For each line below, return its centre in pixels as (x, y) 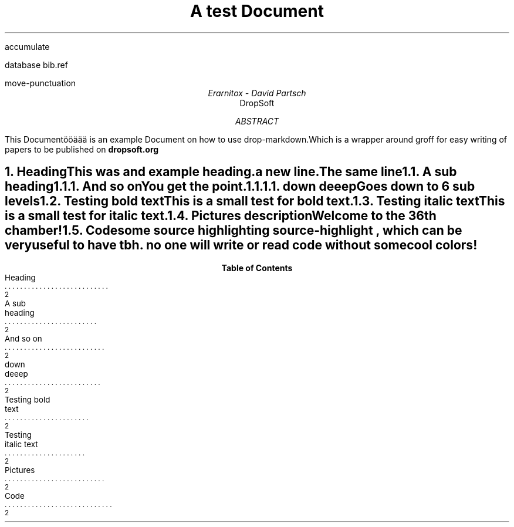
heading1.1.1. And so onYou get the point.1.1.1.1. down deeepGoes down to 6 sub (240, 187)
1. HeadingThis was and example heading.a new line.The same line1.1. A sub (231, 172)
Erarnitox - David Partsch (257, 93)
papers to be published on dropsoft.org (82, 149)
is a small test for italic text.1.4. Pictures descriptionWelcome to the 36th (221, 216)
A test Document (257, 11)
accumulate (27, 46)
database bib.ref (36, 65)
